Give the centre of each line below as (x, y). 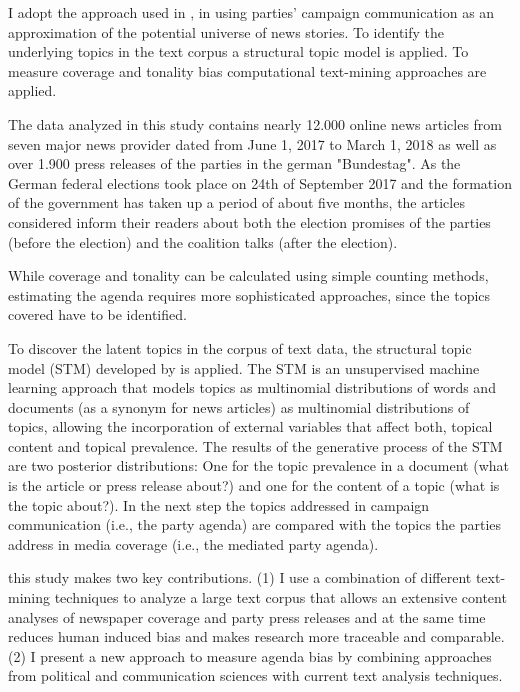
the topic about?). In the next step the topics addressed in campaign (219, 504)
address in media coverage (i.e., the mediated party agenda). (193, 543)
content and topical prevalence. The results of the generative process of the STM (255, 445)
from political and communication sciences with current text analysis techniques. (255, 675)
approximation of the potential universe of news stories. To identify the (226, 31)
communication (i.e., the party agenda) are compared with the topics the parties (255, 524)
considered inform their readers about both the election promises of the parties (249, 221)
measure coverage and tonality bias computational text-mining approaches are (247, 70)
